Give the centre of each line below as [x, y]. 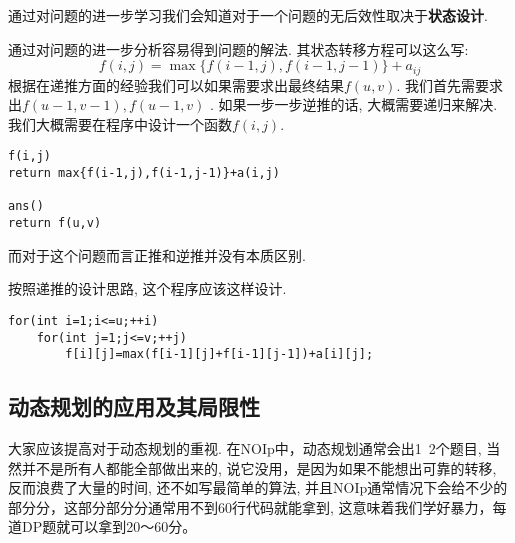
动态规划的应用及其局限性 [134, 406]
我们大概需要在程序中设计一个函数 [120, 123]
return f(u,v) [55, 223]
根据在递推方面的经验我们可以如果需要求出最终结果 [176, 84]
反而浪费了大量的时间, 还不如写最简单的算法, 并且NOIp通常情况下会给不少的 [258, 487]
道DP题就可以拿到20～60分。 [102, 526]
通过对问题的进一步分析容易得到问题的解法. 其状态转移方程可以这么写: [238, 48]
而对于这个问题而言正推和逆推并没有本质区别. [157, 254]
